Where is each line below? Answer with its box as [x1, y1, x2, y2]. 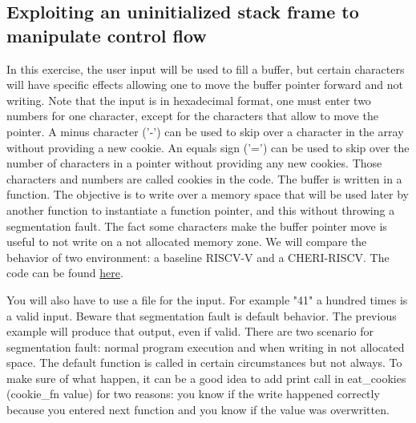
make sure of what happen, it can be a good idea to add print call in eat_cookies [6, 369, 406, 386]
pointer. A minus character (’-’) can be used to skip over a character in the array [6, 123, 404, 139]
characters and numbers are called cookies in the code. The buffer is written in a [6, 170, 402, 187]
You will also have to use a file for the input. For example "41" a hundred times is [6, 291, 408, 308]
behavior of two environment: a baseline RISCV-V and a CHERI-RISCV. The [6, 248, 390, 265]
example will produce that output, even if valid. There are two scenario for [6, 323, 374, 340]
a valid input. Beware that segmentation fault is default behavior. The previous [6, 307, 397, 324]
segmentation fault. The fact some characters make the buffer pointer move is [6, 217, 387, 234]
